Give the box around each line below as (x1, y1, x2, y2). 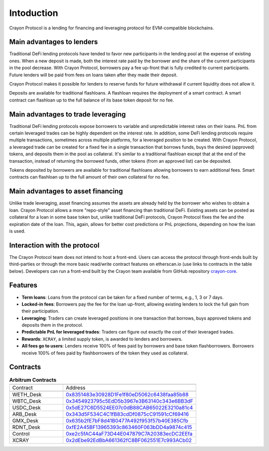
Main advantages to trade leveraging (9, 110, 126, 118)
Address (65, 384, 86, 391)
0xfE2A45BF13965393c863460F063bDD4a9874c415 (65, 424, 192, 431)
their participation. (21, 308, 60, 314)
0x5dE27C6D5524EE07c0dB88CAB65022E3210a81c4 (65, 404, 193, 411)
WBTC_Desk (12, 397, 41, 404)
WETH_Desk (12, 391, 42, 398)
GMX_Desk (12, 417, 38, 424)
